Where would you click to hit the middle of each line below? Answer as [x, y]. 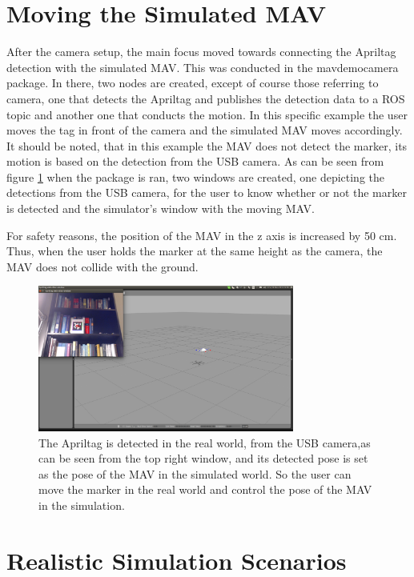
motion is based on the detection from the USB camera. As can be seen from [195, 161]
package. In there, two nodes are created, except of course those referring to [193, 83]
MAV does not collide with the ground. [102, 266]
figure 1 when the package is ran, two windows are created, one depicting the [195, 176]
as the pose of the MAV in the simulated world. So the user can [195, 473]
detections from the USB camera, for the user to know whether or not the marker [207, 192]
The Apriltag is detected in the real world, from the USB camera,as [205, 442]
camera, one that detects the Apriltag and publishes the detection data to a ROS [206, 98]
